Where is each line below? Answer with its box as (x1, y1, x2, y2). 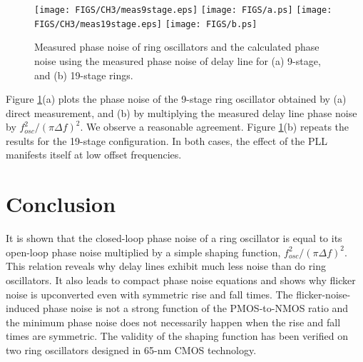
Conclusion (6, 189, 116, 218)
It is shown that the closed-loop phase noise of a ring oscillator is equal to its (6, 231, 342, 246)
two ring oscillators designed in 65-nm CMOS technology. (6, 342, 257, 357)
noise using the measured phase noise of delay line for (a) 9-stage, (34, 53, 321, 68)
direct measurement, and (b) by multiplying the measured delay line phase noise (6, 105, 357, 120)
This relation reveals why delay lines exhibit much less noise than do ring (6, 258, 326, 273)
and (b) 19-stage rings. (34, 67, 133, 82)
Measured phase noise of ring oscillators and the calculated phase (34, 39, 319, 54)
